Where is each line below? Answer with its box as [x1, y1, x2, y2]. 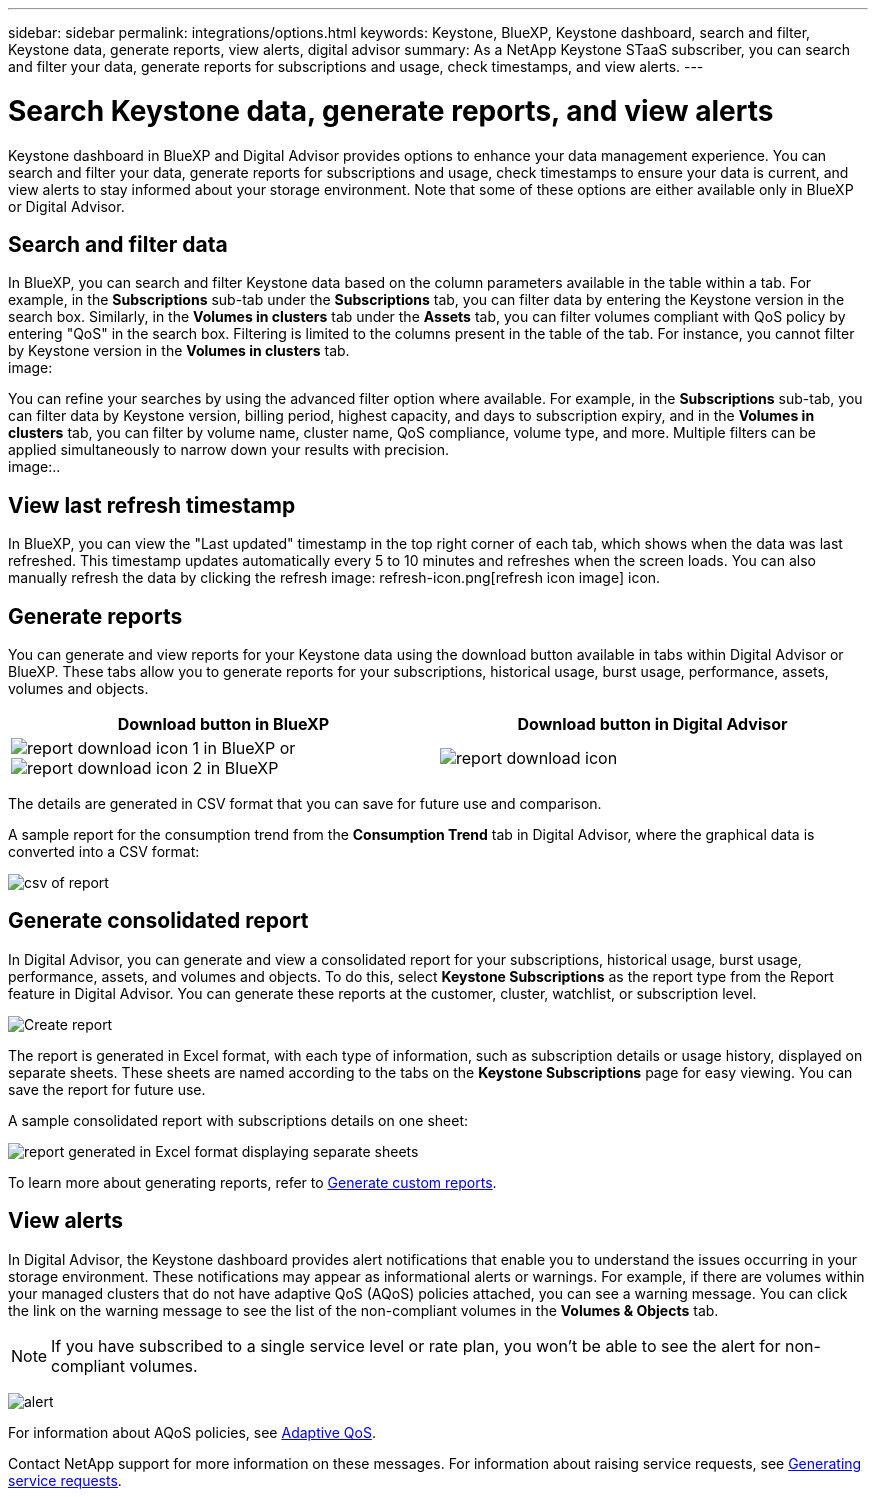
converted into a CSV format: [8, 843, 200, 861]
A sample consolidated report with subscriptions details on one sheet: [8, 1111, 469, 1129]
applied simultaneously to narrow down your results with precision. [8, 441, 449, 459]
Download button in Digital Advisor [517, 714, 788, 735]
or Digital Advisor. [8, 197, 125, 215]
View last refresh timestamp [8, 492, 296, 518]
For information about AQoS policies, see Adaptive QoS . [8, 1423, 376, 1441]
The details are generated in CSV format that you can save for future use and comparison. [8, 795, 602, 813]
